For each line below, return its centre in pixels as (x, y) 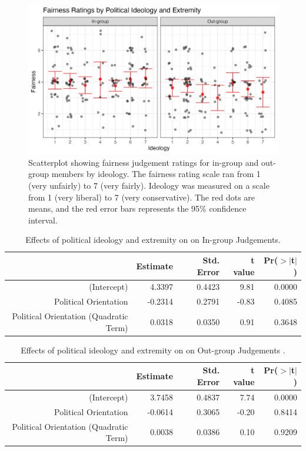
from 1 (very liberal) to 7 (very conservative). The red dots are (142, 197)
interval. (43, 220)
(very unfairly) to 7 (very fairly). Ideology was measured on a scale (149, 186)
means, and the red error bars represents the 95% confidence (137, 208)
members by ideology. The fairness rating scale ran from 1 (156, 174)
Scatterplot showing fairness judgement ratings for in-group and (144, 162)
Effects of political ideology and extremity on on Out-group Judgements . (153, 350)
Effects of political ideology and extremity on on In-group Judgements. (153, 240)
